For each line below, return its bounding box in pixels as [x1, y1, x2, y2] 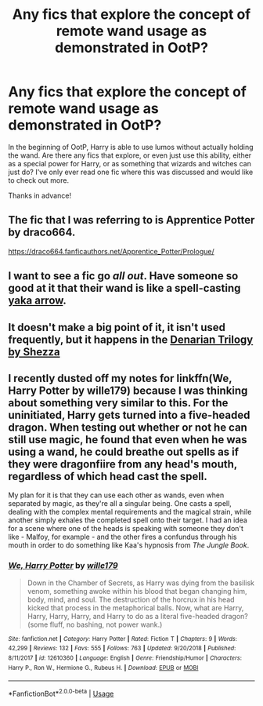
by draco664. [8, 226, 76, 239]
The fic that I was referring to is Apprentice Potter [8, 213, 255, 227]
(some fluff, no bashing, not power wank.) [27, 620, 163, 629]
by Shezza [8, 345, 60, 358]
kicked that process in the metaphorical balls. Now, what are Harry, [27, 602, 244, 613]
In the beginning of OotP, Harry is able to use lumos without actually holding [8, 142, 254, 151]
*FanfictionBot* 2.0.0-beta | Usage [8, 688, 114, 698]
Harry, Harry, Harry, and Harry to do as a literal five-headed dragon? [27, 611, 248, 620]
